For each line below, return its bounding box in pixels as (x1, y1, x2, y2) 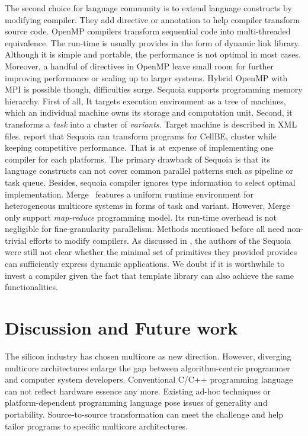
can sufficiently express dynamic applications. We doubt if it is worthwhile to (5, 257, 285, 270)
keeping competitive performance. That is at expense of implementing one (5, 141, 274, 154)
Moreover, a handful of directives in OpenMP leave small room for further (5, 59, 274, 72)
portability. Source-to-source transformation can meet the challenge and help (5, 408, 284, 420)
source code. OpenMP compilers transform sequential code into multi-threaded (5, 25, 291, 37)
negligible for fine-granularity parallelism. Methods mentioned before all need (5, 222, 285, 235)
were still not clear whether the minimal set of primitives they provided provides (5, 246, 297, 258)
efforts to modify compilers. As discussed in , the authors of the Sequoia (29, 234, 291, 246)
